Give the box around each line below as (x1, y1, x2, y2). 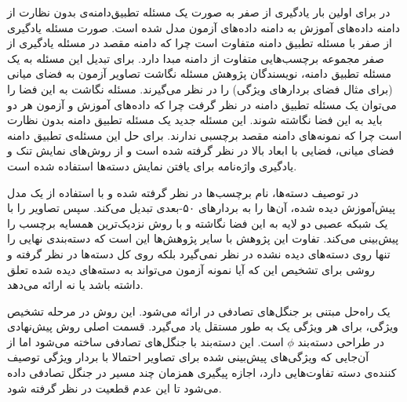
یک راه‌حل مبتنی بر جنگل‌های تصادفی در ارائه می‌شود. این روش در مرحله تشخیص (7, 302, 391, 319)
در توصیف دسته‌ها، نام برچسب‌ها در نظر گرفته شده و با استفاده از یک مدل (7, 184, 358, 200)
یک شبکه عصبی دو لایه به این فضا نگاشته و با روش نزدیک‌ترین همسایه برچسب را (7, 214, 388, 231)
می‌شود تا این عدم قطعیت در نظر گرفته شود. (7, 379, 222, 396)
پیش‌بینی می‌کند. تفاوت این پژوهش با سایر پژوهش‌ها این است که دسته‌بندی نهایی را (7, 230, 399, 247)
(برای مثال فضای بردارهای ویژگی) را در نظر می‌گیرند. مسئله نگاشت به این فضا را (7, 80, 393, 97)
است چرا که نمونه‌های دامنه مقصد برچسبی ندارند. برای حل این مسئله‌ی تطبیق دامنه (7, 126, 402, 143)
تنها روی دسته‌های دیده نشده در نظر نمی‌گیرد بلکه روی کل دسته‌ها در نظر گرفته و (7, 245, 391, 261)
